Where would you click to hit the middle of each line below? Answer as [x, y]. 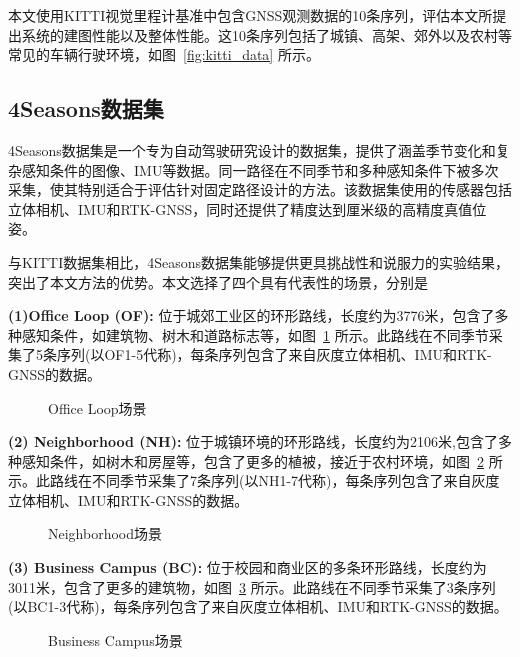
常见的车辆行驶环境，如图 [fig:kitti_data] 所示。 [164, 54]
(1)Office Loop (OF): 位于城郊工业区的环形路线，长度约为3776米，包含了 [251, 315]
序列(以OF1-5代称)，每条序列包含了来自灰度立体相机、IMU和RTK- [274, 354]
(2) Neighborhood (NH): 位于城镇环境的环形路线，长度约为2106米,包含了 [253, 441]
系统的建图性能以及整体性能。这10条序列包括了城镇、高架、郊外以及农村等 [266, 34]
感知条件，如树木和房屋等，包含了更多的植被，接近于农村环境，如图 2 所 [262, 460]
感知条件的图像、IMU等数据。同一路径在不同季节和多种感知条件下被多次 [260, 169]
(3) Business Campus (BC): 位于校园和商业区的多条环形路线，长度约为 [247, 567]
